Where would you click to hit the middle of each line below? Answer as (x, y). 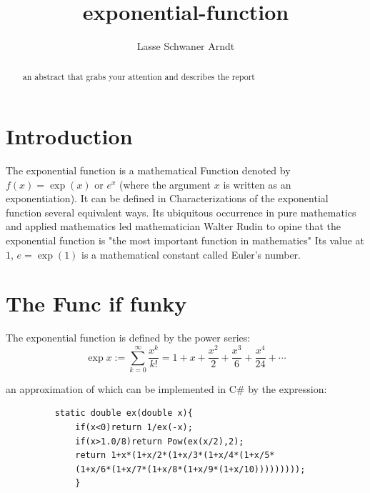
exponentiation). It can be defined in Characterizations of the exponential (167, 198)
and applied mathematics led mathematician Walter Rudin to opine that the (173, 226)
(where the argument (165, 184)
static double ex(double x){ (124, 413)
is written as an (257, 184)
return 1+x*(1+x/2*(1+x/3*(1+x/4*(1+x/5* (175, 455)
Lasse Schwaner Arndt (186, 46)
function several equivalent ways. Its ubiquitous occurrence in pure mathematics (181, 212)
